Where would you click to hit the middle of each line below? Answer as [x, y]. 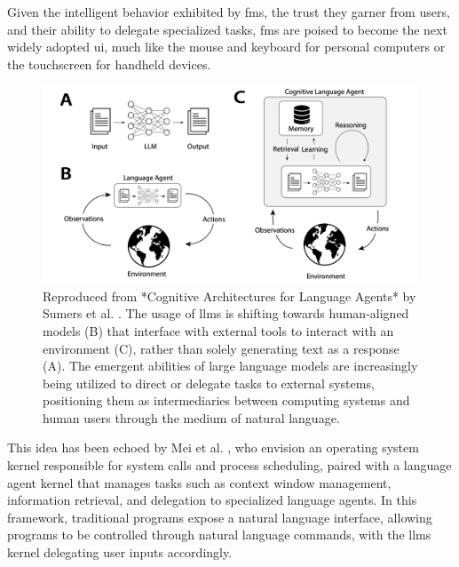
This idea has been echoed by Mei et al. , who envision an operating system [213, 447]
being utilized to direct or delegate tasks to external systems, [209, 383]
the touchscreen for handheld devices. [109, 64]
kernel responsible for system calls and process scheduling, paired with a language [229, 465]
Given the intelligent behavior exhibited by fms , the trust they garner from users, [229, 12]
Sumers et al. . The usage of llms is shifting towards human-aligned [226, 313]
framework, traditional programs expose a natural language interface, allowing [220, 517]
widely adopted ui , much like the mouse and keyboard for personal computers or [226, 47]
